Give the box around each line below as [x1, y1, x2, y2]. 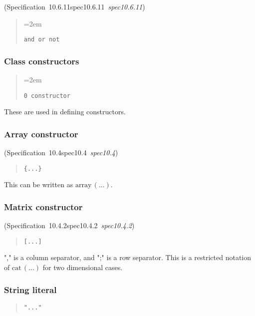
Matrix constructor [4, 200, 83, 213]
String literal [4, 283, 57, 296]
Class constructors [4, 54, 79, 67]
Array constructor [4, 127, 78, 140]
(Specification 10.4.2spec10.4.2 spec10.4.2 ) [4, 220, 135, 231]
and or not [23, 36, 60, 43]
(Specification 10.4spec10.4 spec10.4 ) [4, 147, 118, 158]
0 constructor [23, 92, 70, 99]
